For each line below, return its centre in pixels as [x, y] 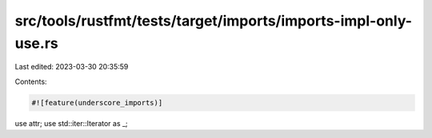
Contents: [31, 81]
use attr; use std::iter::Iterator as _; [71, 123]
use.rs [37, 43]
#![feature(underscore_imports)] [97, 103]
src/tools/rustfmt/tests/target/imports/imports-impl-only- [213, 21]
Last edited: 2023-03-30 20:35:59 [72, 67]
